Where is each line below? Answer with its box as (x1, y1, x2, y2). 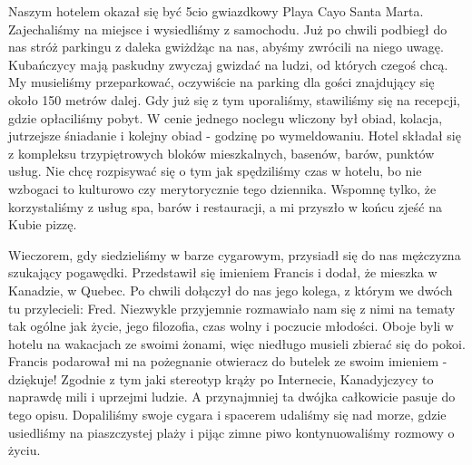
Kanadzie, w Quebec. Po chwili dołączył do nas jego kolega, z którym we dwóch (8, 280, 453, 299)
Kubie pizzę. (8, 215, 77, 234)
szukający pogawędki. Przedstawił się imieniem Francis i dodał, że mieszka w (8, 263, 438, 282)
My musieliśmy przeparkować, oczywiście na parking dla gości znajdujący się (8, 73, 435, 92)
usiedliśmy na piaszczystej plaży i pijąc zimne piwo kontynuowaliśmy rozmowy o (8, 422, 455, 441)
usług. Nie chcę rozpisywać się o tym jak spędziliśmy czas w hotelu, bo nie (8, 161, 422, 180)
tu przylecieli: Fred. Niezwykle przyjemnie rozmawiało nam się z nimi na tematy (8, 298, 456, 317)
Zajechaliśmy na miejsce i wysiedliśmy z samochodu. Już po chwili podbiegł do (8, 19, 447, 38)
